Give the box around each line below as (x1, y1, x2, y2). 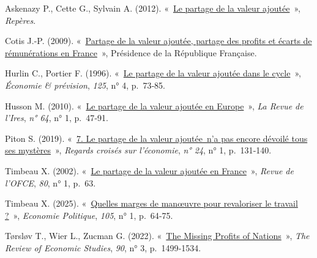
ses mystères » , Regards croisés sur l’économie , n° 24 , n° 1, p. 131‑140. (5, 144, 272, 157)
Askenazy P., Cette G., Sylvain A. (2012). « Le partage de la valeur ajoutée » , (5, 2, 300, 14)
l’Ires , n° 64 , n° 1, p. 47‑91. (5, 111, 108, 124)
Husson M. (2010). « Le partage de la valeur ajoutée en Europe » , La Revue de (5, 99, 304, 112)
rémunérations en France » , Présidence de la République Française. (5, 46, 257, 59)
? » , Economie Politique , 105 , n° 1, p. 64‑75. (5, 208, 173, 221)
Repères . (5, 13, 36, 26)
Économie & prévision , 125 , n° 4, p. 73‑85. (5, 78, 165, 91)
